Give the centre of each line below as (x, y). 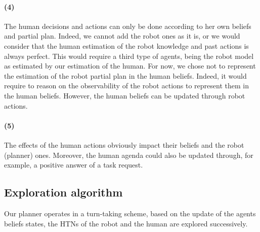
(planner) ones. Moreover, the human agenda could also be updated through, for (129, 155)
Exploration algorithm (63, 192)
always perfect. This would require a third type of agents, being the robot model (129, 56)
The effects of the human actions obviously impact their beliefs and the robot (124, 144)
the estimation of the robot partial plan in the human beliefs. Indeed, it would (125, 75)
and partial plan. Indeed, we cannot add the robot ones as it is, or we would (122, 36)
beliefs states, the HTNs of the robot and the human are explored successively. (126, 223)
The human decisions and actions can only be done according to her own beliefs (128, 26)
